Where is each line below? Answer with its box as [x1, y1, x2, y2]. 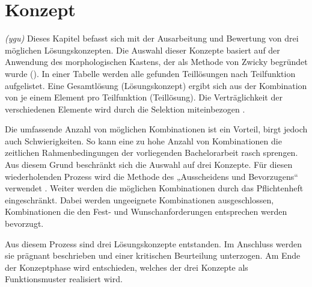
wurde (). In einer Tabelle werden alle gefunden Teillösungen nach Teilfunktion [5, 67, 296, 79]
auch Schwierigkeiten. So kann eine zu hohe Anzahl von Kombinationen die [5, 134, 282, 147]
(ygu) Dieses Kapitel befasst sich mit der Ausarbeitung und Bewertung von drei [5, 32, 299, 45]
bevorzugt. [5, 217, 44, 230]
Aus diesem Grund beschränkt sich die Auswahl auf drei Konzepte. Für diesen [5, 158, 293, 171]
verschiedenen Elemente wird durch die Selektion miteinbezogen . [5, 102, 245, 115]
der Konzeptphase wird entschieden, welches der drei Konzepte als [5, 261, 248, 273]
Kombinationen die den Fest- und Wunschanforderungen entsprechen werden [5, 205, 287, 218]
